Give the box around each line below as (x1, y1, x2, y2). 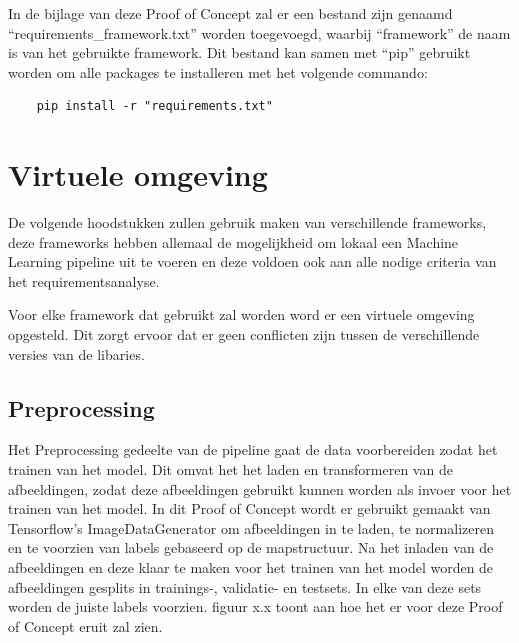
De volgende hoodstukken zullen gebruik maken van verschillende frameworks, (8, 212, 487, 233)
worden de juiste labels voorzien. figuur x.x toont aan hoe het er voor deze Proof (8, 596, 503, 617)
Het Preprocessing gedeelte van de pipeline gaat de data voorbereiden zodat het (8, 439, 498, 460)
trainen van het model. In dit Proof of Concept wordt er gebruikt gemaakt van (8, 498, 491, 519)
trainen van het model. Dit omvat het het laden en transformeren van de (8, 459, 453, 480)
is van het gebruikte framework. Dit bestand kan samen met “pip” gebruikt (8, 42, 471, 63)
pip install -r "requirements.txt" (36, 99, 273, 114)
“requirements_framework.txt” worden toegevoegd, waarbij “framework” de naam (8, 22, 511, 43)
